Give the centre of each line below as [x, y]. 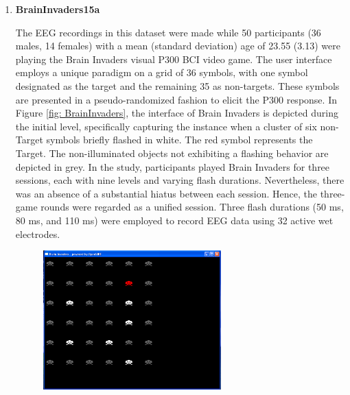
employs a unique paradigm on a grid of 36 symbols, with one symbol [162, 72]
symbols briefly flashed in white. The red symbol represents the [179, 140]
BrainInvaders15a [58, 9]
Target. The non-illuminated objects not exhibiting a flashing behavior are [172, 153]
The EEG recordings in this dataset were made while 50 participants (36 [168, 32]
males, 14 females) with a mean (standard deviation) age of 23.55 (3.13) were [178, 46]
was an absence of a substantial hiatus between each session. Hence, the [166, 193]
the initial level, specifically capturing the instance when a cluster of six [166, 126]
